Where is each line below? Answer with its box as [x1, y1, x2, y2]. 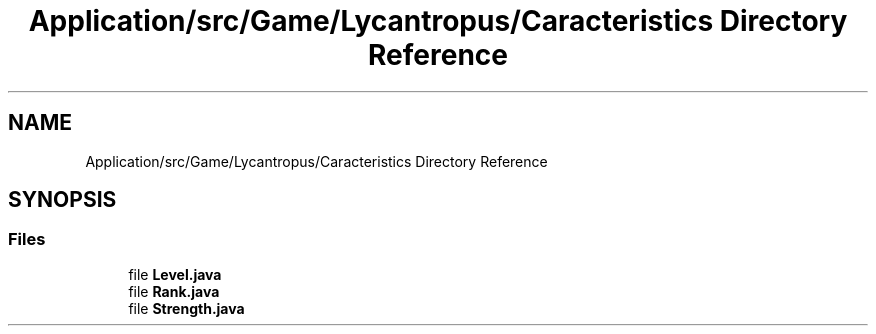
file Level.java [128, 265, 222, 283]
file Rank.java [128, 282, 220, 300]
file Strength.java [128, 299, 245, 317]
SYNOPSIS [8, 187, 117, 213]
